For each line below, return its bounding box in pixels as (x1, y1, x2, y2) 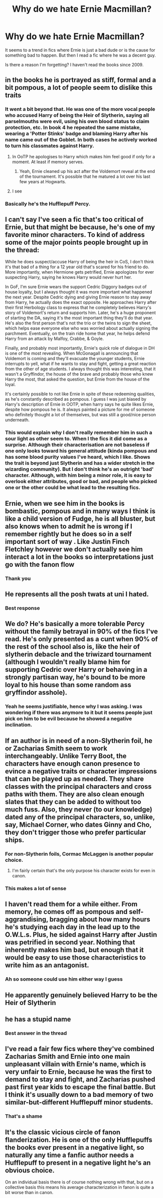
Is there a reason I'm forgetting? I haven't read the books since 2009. (5, 62, 144, 67)
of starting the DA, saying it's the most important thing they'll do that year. (5, 315, 153, 321)
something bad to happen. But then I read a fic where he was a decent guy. (5, 52, 156, 58)
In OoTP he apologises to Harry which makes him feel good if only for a (12, 153, 155, 159)
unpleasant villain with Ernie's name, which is (5, 1060, 146, 1069)
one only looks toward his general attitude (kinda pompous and (5, 448, 157, 454)
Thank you (5, 575, 31, 582)
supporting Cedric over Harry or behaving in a (5, 665, 147, 674)
